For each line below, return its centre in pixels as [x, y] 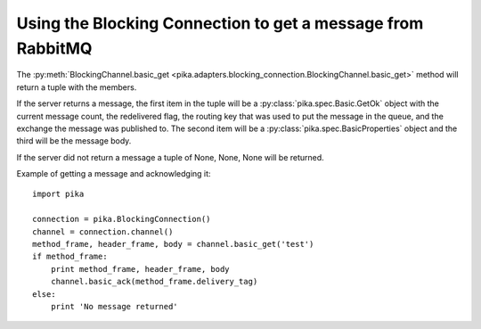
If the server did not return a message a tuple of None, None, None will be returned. [170, 157]
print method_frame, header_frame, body [140, 269]
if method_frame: [70, 257]
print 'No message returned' [114, 306]
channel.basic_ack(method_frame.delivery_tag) [154, 282]
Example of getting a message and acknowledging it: [114, 174]
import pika [58, 194]
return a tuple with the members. [77, 87]
